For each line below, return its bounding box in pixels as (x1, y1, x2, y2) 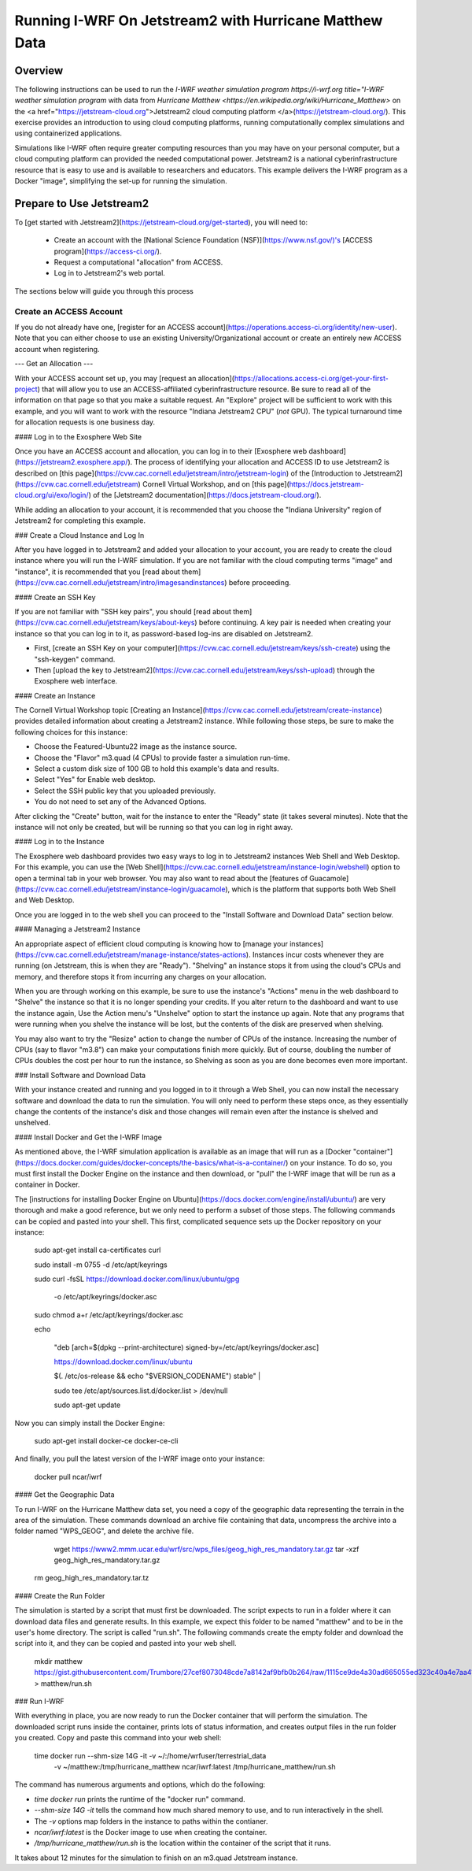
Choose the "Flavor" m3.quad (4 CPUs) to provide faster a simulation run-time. (34, 753, 290, 762)
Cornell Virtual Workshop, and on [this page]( (142, 480, 290, 489)
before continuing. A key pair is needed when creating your (198, 618, 392, 628)
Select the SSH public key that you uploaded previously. (34, 786, 216, 795)
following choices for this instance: (14, 727, 128, 736)
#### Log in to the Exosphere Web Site (14, 432, 142, 441)
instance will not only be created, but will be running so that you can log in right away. (14, 823, 293, 832)
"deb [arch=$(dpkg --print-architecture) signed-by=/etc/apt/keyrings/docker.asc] (53, 1343, 319, 1352)
